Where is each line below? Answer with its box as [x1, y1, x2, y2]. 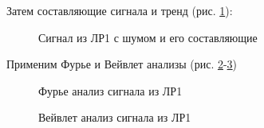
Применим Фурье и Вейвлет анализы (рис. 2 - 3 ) [6, 56, 238, 72]
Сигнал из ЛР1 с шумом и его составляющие [38, 29, 258, 45]
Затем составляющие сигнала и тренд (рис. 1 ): [6, 2, 233, 18]
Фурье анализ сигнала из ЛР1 [38, 82, 183, 99]
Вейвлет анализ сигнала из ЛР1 [38, 109, 191, 126]
